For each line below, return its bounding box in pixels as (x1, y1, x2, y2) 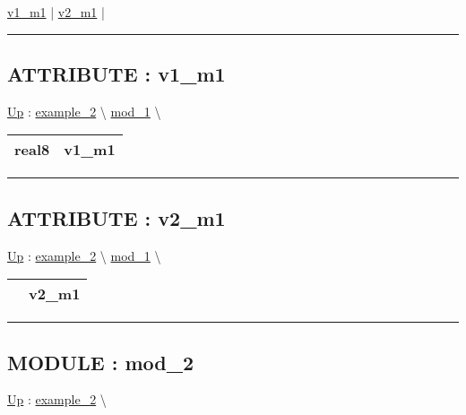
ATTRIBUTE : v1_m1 (7, 59, 226, 87)
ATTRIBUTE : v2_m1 (7, 203, 226, 231)
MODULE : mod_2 (7, 348, 194, 376)
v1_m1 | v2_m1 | (7, 3, 105, 21)
